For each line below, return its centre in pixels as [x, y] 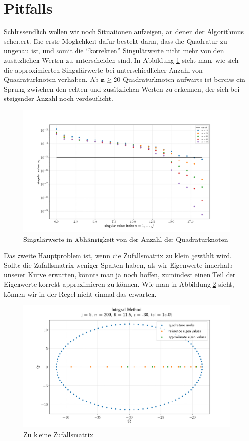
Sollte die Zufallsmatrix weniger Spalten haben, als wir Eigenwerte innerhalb [118, 265]
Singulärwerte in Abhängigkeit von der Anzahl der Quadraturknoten [126, 239]
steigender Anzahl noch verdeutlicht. [58, 98]
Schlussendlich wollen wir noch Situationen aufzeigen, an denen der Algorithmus [124, 31]
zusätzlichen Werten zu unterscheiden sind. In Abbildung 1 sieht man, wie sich [121, 60]
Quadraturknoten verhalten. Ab [51, 79]
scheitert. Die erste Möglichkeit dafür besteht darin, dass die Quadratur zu [115, 41]
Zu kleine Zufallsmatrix [58, 434]
